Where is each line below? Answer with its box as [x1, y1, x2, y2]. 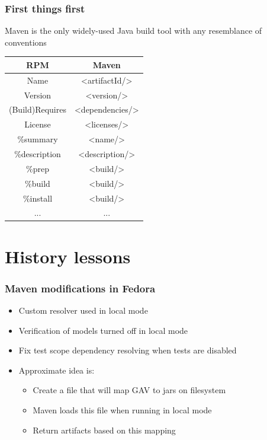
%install [22, 192, 53, 204]
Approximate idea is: [18, 364, 95, 376]
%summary [17, 133, 58, 145]
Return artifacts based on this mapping [33, 423, 176, 436]
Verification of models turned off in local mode [18, 324, 188, 336]
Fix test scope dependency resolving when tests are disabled [18, 344, 237, 356]
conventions [5, 36, 47, 48]
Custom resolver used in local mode [18, 304, 148, 317]
